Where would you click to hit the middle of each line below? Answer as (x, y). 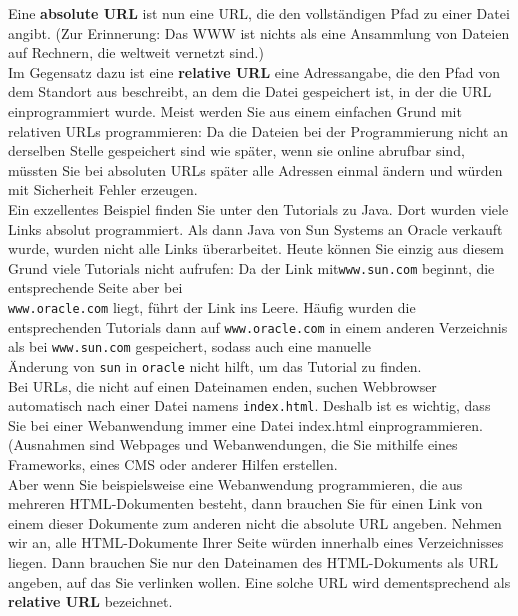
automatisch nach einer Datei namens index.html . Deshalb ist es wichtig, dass (249, 405)
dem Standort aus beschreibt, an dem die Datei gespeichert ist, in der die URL (250, 91)
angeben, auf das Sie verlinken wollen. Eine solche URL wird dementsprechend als (259, 581)
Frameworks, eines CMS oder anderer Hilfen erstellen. (173, 464)
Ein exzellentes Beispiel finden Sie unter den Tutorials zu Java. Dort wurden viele (258, 208)
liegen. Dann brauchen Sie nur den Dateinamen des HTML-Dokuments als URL (253, 562)
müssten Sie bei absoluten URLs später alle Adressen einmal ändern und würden (255, 169)
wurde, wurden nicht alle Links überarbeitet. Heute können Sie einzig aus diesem (256, 248)
